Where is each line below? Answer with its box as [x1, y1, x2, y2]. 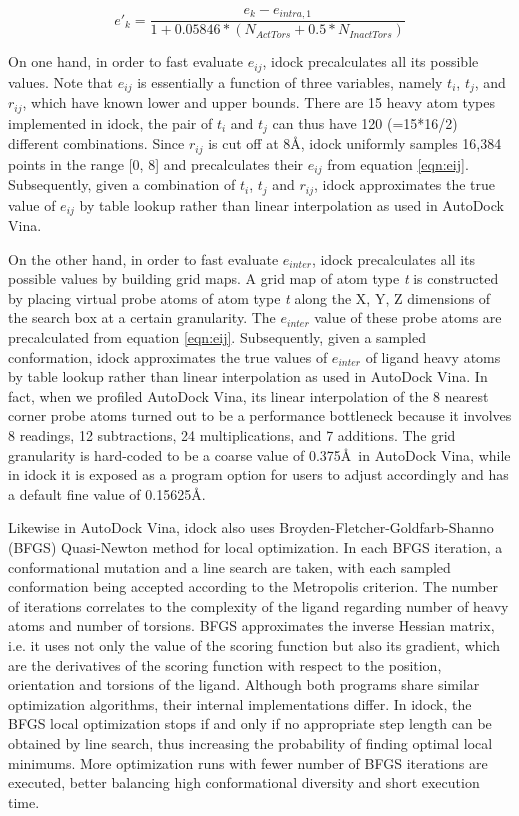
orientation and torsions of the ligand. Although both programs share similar [8, 674, 480, 695]
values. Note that [8, 71, 114, 92]
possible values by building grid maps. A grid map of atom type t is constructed [8, 268, 499, 289]
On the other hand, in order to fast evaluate [8, 248, 279, 269]
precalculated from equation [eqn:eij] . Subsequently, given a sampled [8, 327, 426, 348]
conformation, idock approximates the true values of [8, 346, 328, 367]
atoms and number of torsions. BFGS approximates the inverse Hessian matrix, [8, 615, 495, 636]
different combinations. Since [8, 133, 185, 154]
